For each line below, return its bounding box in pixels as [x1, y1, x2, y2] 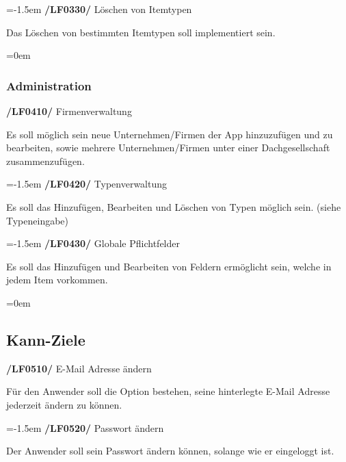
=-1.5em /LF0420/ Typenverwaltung [6, 177, 168, 191]
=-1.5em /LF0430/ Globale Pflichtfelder [6, 236, 180, 251]
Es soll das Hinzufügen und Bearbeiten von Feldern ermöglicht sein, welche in [6, 259, 332, 273]
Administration [6, 77, 92, 94]
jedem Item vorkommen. [6, 272, 108, 287]
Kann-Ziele [6, 329, 85, 350]
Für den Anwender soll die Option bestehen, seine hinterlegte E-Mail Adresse [6, 384, 330, 398]
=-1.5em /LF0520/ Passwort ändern [6, 420, 164, 435]
